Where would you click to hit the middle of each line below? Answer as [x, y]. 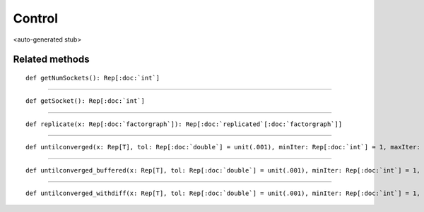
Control [36, 18]
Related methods [51, 60]
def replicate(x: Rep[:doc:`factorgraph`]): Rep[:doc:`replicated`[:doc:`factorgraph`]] [184, 124]
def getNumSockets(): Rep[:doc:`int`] [93, 78]
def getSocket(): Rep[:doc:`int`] [85, 101]
